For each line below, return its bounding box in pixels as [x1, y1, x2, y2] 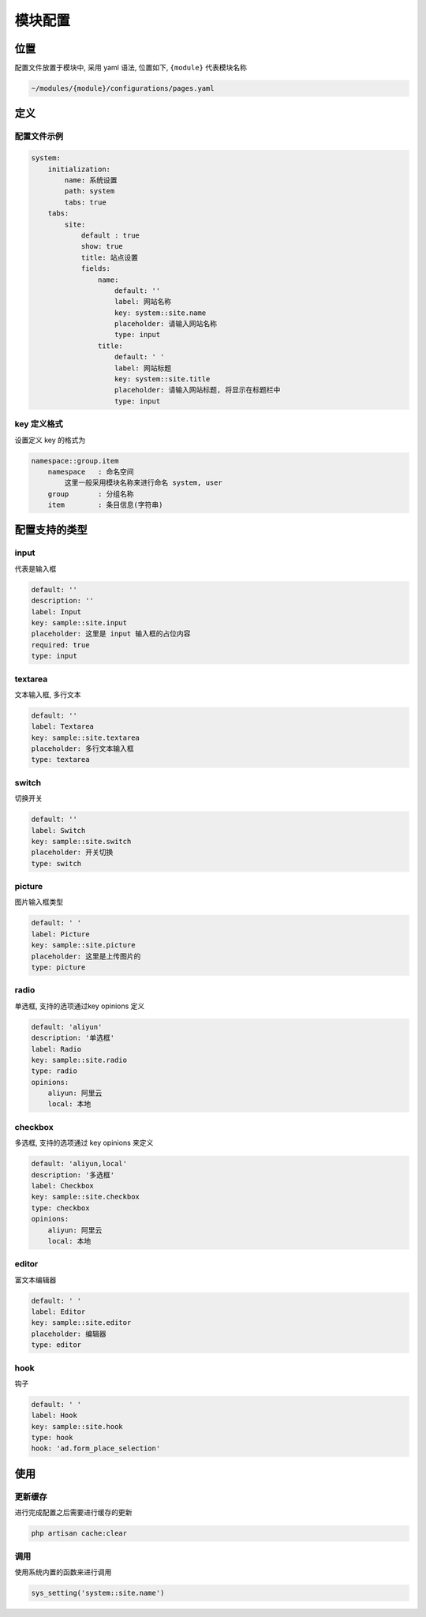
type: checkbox [31, 1203, 90, 1212]
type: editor [31, 1341, 82, 1349]
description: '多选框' [31, 1170, 115, 1180]
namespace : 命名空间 [47, 467, 134, 476]
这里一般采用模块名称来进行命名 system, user [64, 478, 222, 487]
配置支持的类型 [14, 523, 88, 537]
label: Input [31, 607, 82, 616]
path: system [64, 186, 115, 196]
